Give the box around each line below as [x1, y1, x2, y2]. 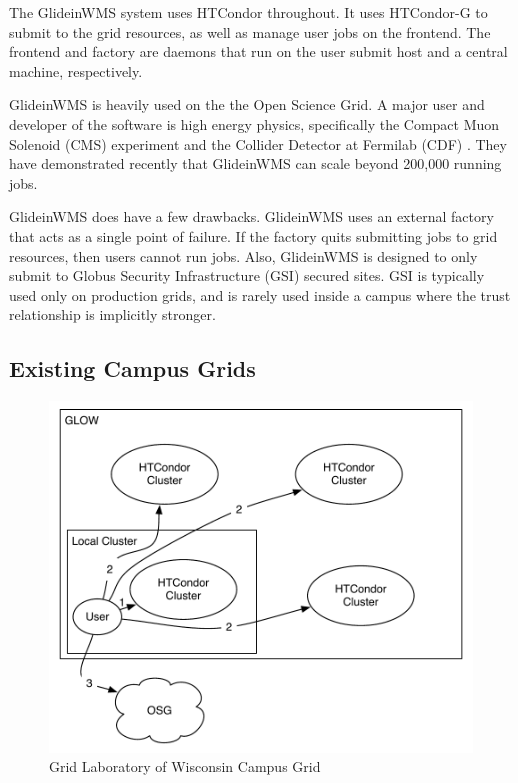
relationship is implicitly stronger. [9, 304, 216, 325]
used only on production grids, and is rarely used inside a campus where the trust [9, 284, 511, 305]
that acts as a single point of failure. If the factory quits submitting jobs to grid [9, 225, 498, 246]
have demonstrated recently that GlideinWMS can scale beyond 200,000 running [9, 153, 502, 174]
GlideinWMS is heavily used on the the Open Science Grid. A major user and [9, 94, 485, 115]
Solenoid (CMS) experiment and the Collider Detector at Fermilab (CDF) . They [9, 133, 507, 154]
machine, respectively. [9, 60, 143, 81]
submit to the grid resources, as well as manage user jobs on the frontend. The [9, 21, 491, 42]
